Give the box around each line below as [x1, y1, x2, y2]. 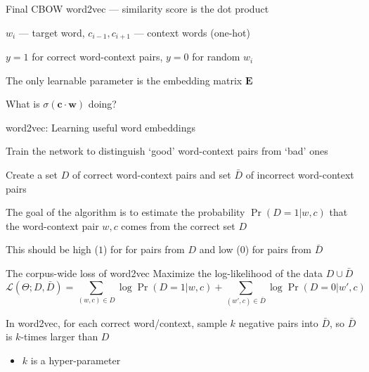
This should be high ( [6, 242, 99, 257]
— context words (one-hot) [134, 25, 251, 39]
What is [6, 96, 40, 111]
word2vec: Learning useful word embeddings [6, 120, 195, 134]
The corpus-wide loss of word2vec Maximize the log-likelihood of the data [6, 265, 323, 280]
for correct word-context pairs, [32, 49, 163, 64]
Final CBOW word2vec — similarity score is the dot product [6, 1, 269, 15]
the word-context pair [6, 218, 99, 233]
